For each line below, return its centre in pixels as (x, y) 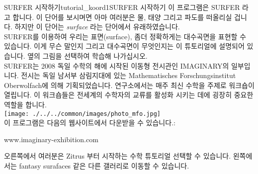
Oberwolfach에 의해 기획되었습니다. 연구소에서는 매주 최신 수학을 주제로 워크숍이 (129, 85)
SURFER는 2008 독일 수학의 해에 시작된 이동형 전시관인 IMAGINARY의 (117, 65)
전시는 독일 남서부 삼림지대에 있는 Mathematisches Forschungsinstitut (129, 75)
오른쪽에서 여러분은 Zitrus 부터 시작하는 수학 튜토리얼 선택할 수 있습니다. (118, 156)
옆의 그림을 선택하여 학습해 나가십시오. (87, 55)
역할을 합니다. (25, 104)
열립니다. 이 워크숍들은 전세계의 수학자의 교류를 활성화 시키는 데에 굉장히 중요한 (129, 95)
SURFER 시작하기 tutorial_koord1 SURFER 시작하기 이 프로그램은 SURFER (122, 7)
